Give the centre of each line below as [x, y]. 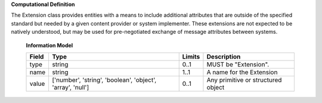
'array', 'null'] [70, 87]
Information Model [49, 45]
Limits [191, 56]
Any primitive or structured [244, 80]
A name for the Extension [242, 72]
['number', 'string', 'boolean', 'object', [104, 80]
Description [224, 56]
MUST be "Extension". [238, 64]
